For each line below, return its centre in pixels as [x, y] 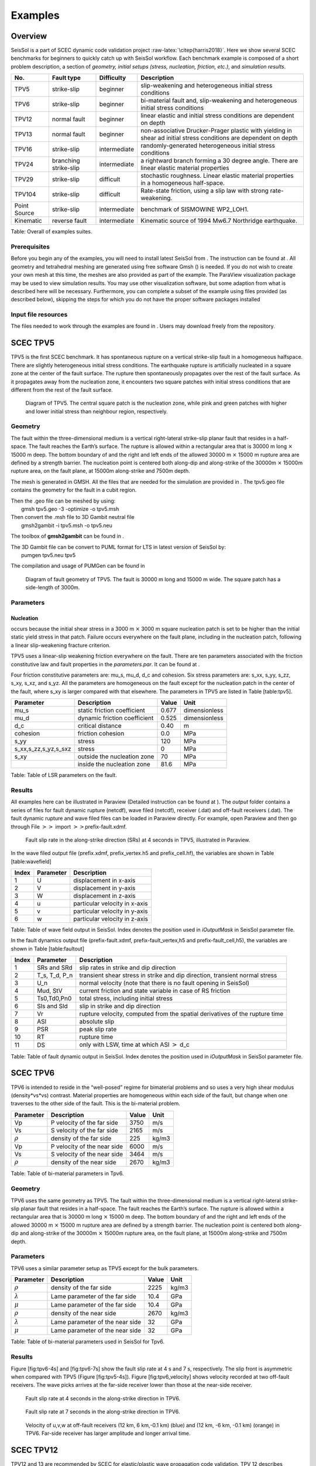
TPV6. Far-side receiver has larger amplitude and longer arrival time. [108, 1433]
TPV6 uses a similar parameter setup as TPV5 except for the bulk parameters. [105, 1268]
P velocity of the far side [84, 1122]
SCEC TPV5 [33, 343]
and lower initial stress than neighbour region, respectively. [97, 411]
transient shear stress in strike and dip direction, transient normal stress [178, 975]
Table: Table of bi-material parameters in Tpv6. [67, 1173]
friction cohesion [101, 734]
